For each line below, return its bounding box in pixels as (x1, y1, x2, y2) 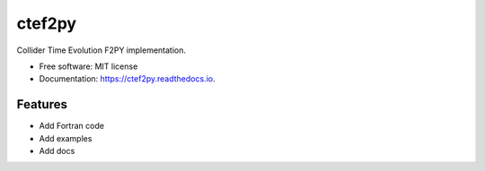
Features (16, 97, 67, 112)
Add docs (39, 146, 75, 157)
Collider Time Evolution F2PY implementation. (16, 45, 187, 56)
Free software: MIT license (39, 61, 138, 72)
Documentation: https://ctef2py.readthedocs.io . (39, 73, 216, 84)
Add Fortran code (39, 121, 105, 132)
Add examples (39, 133, 93, 143)
